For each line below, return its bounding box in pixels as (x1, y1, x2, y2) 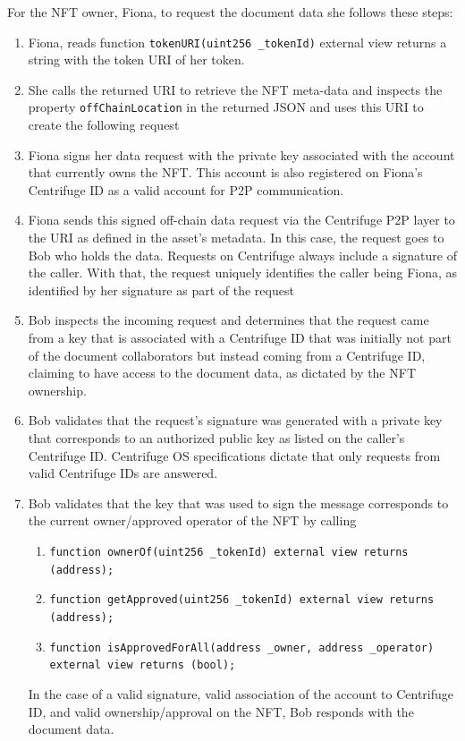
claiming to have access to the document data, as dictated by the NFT (28, 363, 416, 382)
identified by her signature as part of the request (28, 280, 294, 299)
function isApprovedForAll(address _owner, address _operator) (49, 641, 435, 654)
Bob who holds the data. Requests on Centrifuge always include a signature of (28, 245, 457, 264)
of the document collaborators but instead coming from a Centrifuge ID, (28, 345, 426, 364)
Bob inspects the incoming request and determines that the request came (28, 311, 429, 329)
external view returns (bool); (49, 659, 236, 672)
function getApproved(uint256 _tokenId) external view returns (49, 593, 435, 607)
